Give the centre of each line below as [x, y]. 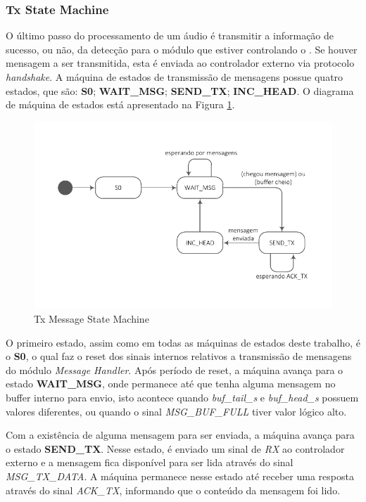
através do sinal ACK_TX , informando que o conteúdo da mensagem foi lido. [173, 490]
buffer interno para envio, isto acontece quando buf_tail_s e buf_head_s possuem [182, 397]
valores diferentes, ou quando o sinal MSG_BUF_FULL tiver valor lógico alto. [176, 411]
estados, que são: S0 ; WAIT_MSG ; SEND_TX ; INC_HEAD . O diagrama [180, 90]
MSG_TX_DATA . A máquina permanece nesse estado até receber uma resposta [180, 476]
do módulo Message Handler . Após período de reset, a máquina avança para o [175, 369]
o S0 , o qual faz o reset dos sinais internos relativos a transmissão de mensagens [179, 356]
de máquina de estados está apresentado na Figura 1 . [120, 104]
